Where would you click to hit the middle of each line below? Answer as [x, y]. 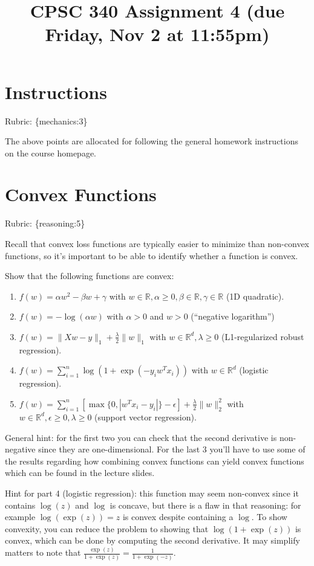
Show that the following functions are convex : [90, 276]
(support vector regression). [146, 416]
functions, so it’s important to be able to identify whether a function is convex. [152, 255]
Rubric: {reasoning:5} [45, 223]
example [20, 517]
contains [20, 505]
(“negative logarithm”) [233, 316]
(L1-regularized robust [263, 336]
